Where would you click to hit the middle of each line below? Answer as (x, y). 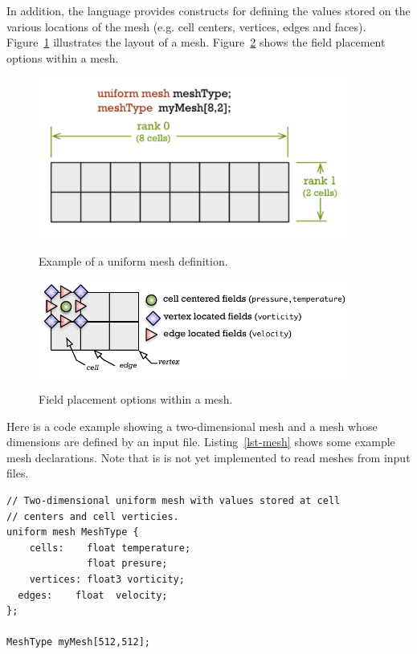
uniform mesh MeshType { (73, 532)
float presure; (127, 564)
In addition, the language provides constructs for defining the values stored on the (208, 10)
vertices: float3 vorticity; (107, 580)
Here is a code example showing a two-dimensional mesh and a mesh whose (192, 426)
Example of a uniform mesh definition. (133, 261)
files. (18, 473)
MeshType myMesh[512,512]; (78, 642)
